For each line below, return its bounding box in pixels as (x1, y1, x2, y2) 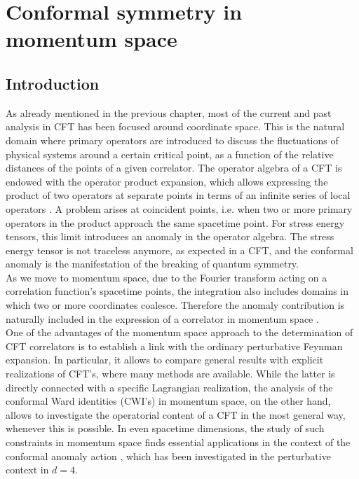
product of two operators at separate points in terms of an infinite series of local (6, 188, 351, 202)
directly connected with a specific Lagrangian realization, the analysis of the (6, 380, 333, 394)
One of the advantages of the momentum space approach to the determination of (6, 325, 353, 340)
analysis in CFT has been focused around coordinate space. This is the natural (6, 119, 345, 134)
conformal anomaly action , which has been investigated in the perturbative (6, 448, 331, 463)
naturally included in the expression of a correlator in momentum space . (6, 311, 319, 326)
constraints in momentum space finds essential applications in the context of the (6, 435, 351, 450)
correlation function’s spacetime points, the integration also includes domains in (6, 284, 349, 298)
